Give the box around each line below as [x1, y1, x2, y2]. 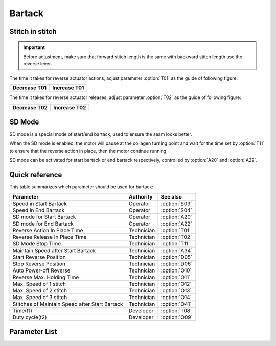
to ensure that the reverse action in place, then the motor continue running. [9, 147, 168, 154]
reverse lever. [23, 61, 52, 67]
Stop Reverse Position [12, 260, 66, 267]
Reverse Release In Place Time [12, 233, 87, 240]
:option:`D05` [160, 253, 193, 260]
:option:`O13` [160, 287, 192, 294]
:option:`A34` [160, 246, 193, 254]
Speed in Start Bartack [12, 200, 67, 207]
